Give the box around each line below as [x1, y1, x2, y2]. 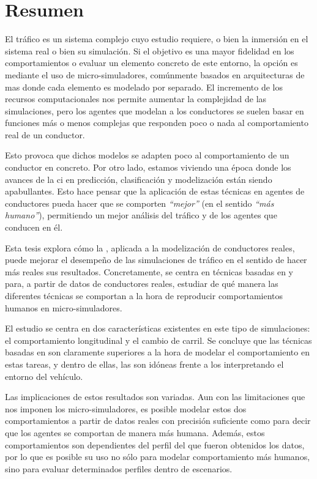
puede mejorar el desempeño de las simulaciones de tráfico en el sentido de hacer [5, 253, 307, 266]
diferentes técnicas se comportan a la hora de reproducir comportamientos [5, 289, 283, 302]
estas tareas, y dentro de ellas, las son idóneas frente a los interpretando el [5, 357, 284, 370]
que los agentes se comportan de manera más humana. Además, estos [5, 426, 265, 439]
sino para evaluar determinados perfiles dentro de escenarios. [5, 462, 233, 475]
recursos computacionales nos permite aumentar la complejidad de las [5, 92, 267, 105]
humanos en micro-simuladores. [5, 301, 122, 314]
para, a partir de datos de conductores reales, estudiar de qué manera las [5, 277, 278, 290]
